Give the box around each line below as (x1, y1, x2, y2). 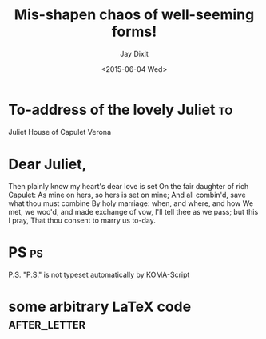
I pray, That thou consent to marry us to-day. (8, 215, 156, 225)
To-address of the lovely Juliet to (8, 101, 233, 119)
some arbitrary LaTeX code (8, 298, 192, 316)
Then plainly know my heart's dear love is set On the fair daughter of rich (8, 181, 249, 191)
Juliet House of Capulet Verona (8, 127, 112, 136)
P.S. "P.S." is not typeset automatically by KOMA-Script (8, 270, 190, 279)
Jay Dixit (119, 49, 149, 58)
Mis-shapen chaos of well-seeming (14, 6, 255, 24)
